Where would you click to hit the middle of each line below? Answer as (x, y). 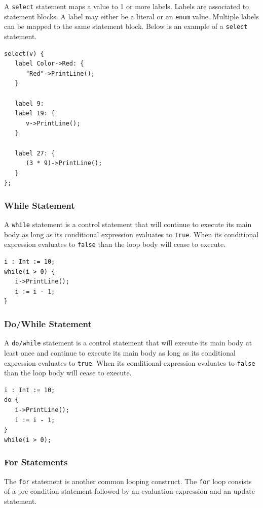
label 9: (29, 103)
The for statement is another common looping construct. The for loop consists (128, 481)
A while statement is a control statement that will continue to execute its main (128, 224)
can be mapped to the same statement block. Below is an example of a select (126, 26)
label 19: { (35, 114)
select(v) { (24, 54)
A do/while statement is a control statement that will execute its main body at (128, 343)
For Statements (36, 462)
